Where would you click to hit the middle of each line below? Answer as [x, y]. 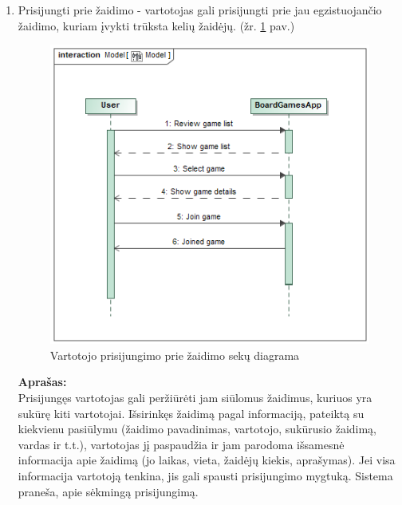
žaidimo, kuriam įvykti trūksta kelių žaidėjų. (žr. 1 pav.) [156, 25]
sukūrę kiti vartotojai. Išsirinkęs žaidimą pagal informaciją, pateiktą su [191, 413]
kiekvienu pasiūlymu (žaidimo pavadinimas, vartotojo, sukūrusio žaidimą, [197, 429]
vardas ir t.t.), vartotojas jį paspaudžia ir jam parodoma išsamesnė [181, 444]
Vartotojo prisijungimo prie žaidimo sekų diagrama [175, 355]
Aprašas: [42, 382]
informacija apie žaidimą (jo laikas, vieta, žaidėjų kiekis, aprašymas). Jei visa [207, 460]
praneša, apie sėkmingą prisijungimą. [108, 491]
